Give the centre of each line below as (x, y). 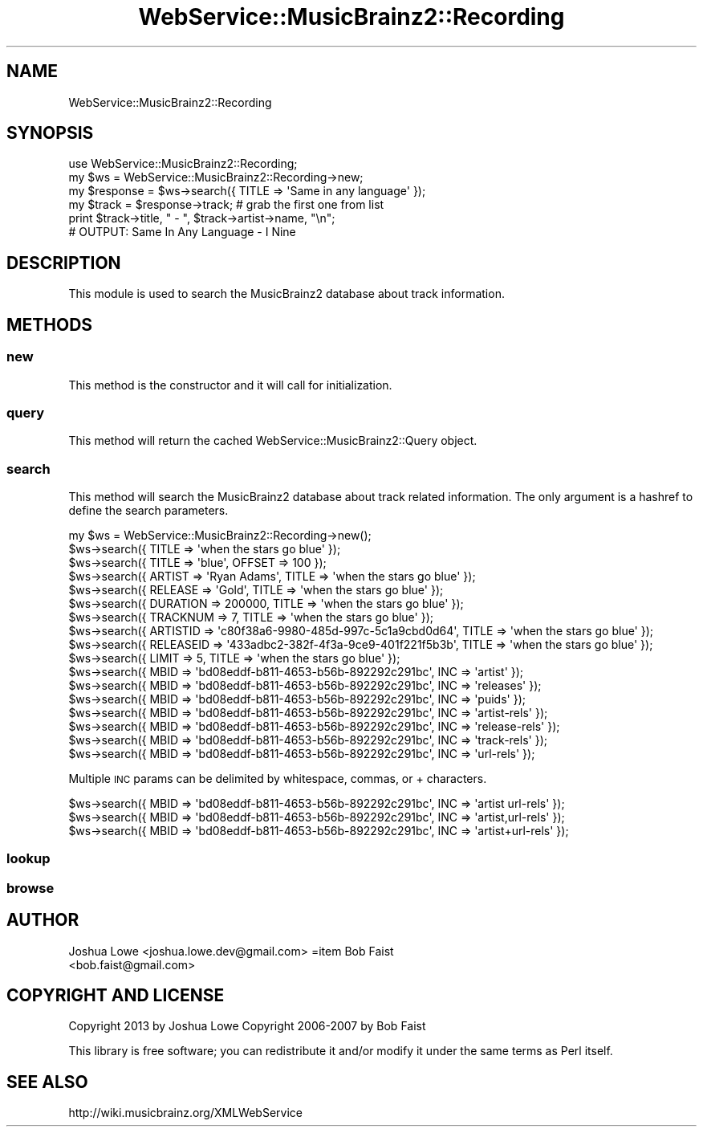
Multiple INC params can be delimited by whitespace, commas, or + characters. (278, 778)
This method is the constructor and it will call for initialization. (230, 385)
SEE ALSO (47, 1082)
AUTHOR (43, 920)
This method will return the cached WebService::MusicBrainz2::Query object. (273, 441)
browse (30, 888)
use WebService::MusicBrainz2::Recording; (183, 164)
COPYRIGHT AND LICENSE (116, 996)
